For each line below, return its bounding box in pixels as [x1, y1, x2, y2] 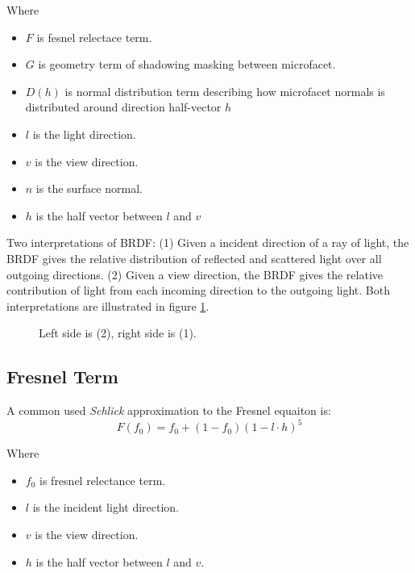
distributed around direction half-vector [25, 98, 222, 115]
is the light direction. [32, 125, 136, 142]
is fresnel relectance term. [39, 471, 166, 488]
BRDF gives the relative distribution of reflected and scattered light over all [6, 249, 382, 266]
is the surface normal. [35, 180, 143, 197]
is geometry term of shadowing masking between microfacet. [38, 56, 336, 73]
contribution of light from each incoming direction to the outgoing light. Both [6, 282, 390, 299]
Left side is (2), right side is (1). [39, 324, 197, 341]
